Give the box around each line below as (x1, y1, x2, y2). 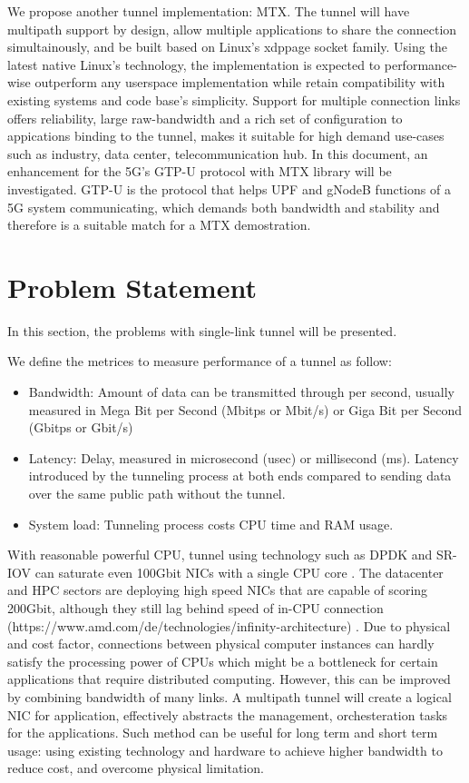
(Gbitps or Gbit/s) (28, 418, 133, 437)
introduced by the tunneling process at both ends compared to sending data (28, 466, 452, 485)
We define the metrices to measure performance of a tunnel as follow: (7, 352, 392, 371)
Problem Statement (7, 268, 257, 305)
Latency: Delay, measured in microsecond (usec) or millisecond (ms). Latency (28, 448, 459, 467)
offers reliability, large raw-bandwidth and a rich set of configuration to (7, 108, 403, 127)
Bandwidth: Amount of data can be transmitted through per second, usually (28, 382, 455, 401)
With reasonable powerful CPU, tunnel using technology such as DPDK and (7, 545, 433, 564)
